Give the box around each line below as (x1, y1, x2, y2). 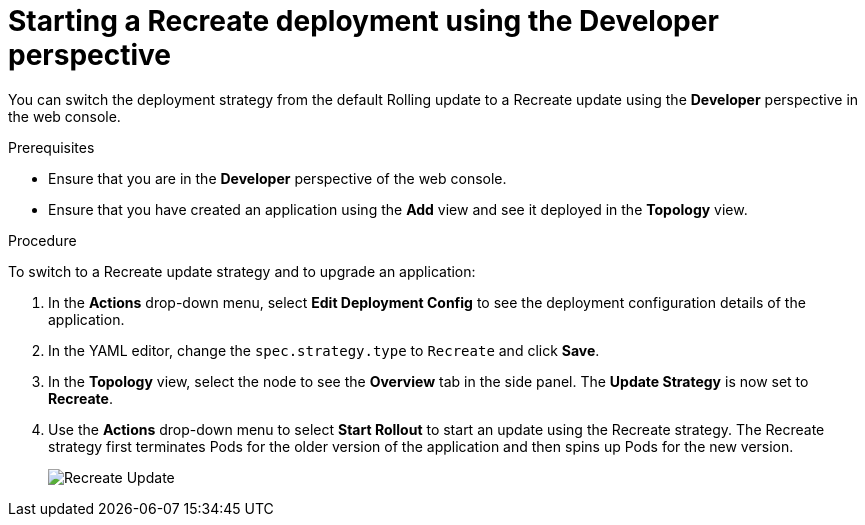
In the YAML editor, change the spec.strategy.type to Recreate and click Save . (48, 341, 600, 359)
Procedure (8, 231, 77, 249)
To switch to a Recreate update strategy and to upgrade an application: (8, 262, 476, 280)
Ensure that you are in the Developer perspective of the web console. (48, 169, 507, 187)
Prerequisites (8, 138, 95, 156)
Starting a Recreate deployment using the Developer (8, 4, 719, 38)
